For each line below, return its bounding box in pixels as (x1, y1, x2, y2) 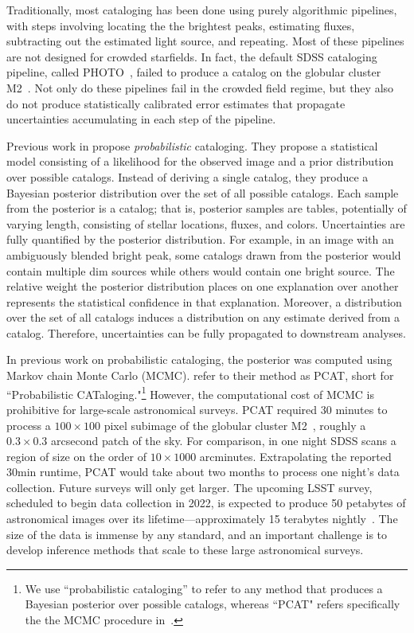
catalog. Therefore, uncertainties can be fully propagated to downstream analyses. (6, 324, 406, 341)
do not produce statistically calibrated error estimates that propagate (6, 95, 346, 111)
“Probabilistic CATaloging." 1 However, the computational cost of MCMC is (6, 383, 374, 402)
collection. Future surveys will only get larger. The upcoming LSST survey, (6, 479, 373, 495)
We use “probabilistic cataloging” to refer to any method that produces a (25, 580, 383, 596)
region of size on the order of (6, 447, 146, 464)
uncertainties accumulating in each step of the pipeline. (6, 111, 276, 127)
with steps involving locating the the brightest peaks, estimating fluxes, (6, 17, 355, 33)
